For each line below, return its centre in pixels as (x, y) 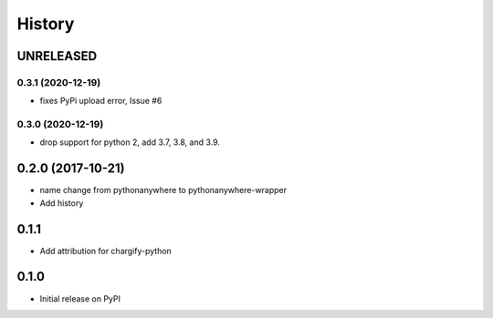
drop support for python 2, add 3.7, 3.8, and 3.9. (130, 142)
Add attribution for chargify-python (106, 251)
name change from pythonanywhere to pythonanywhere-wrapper (163, 190)
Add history (62, 203)
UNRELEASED (57, 56)
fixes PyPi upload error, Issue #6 (101, 101)
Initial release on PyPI (80, 298)
